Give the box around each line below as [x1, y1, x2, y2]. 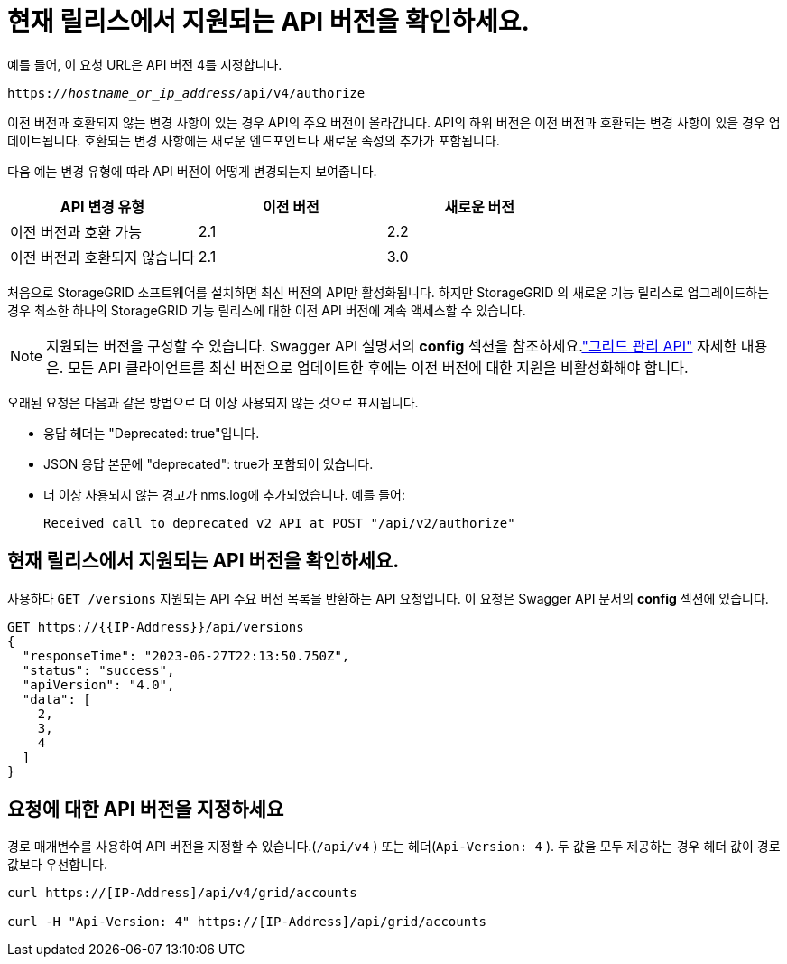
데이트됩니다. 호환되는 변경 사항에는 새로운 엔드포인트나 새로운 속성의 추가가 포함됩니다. [7, 132, 500, 148]
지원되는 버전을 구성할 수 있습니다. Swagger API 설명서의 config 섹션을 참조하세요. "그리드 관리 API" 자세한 [46, 336, 737, 355]
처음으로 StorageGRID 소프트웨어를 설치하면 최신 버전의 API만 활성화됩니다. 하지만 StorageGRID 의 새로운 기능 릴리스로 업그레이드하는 [7, 284, 770, 300]
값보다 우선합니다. [7, 856, 108, 873]
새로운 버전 [444, 197, 514, 216]
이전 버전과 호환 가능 [10, 222, 142, 241]
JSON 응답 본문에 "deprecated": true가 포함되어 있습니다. [43, 455, 374, 472]
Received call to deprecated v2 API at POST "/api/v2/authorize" [43, 515, 515, 530]
